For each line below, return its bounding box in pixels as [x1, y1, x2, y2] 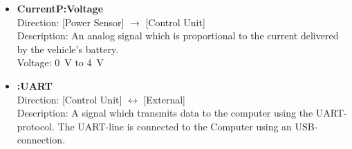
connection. [17, 132, 66, 147]
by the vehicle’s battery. [17, 41, 119, 56]
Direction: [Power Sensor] [17, 14, 124, 29]
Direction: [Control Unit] [17, 92, 122, 106]
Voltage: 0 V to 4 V [17, 55, 104, 70]
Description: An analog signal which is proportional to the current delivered [17, 28, 339, 43]
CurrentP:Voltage [17, 1, 104, 15]
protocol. [17, 119, 55, 133]
